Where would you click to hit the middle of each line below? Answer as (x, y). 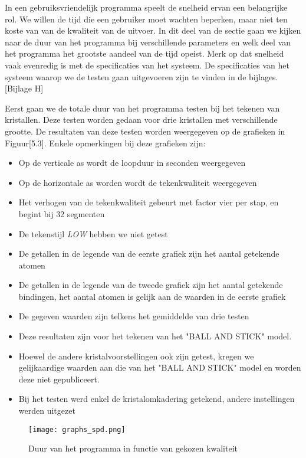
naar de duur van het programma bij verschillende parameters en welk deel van (148, 42)
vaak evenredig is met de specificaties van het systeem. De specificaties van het (147, 65)
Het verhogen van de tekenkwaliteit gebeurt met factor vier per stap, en (149, 202)
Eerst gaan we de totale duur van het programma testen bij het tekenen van (142, 108)
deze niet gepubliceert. (59, 379)
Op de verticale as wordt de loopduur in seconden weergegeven (132, 163)
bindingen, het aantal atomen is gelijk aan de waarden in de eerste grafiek (152, 296)
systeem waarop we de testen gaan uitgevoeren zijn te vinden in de (126, 76)
